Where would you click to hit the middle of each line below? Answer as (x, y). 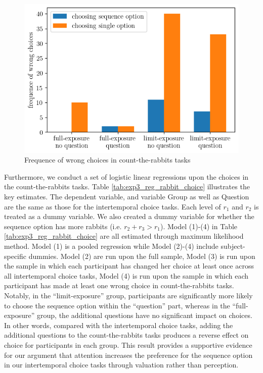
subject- (233, 246)
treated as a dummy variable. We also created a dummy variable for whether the (129, 216)
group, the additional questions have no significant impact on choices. (145, 315)
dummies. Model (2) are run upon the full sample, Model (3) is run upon (142, 256)
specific (15, 256)
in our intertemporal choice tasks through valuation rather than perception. (121, 365)
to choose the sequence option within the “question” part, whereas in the (117, 305)
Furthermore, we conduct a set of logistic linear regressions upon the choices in (126, 176)
